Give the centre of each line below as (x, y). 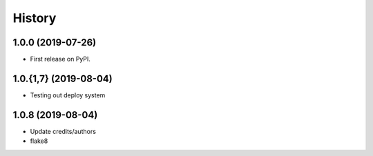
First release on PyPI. (60, 59)
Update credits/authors (63, 131)
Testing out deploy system (68, 95)
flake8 (39, 141)
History (35, 18)
